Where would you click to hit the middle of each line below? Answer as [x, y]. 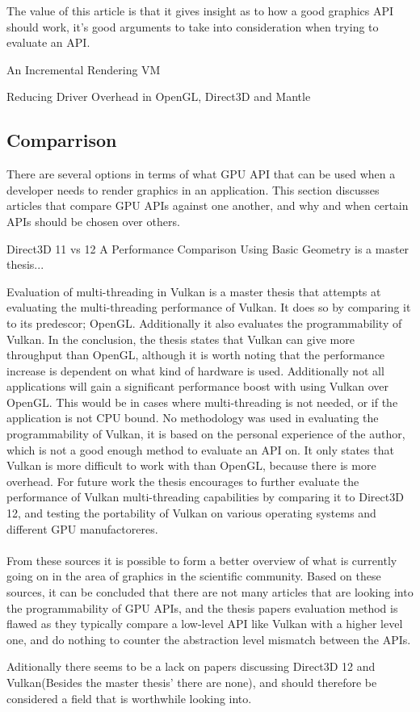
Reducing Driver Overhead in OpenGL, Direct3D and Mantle [159, 96]
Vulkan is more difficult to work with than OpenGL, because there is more [191, 465]
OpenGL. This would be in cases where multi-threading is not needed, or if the [202, 402]
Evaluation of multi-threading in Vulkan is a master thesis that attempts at [194, 291]
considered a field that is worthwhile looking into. [129, 698]
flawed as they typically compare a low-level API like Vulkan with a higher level [205, 624]
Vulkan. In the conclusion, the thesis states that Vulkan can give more [181, 339]
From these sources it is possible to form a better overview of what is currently [202, 560]
